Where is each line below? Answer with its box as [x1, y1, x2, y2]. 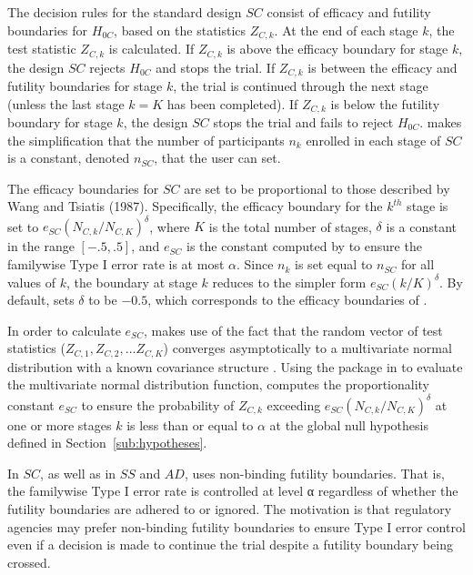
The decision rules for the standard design [7, 3, 242, 21]
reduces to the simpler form [212, 272, 367, 291]
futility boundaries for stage [7, 76, 163, 95]
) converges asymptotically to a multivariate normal [163, 338, 452, 358]
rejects [89, 57, 126, 76]
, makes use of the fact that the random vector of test [143, 320, 443, 339]
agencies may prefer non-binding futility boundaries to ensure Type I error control [7, 517, 466, 536]
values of [7, 272, 55, 291]
